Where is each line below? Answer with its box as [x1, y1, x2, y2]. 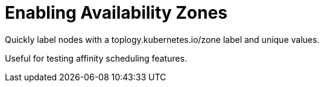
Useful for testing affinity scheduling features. [5, 53, 187, 63]
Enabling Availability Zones [5, 2, 227, 23]
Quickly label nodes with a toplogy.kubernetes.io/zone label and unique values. [5, 34, 320, 45]
